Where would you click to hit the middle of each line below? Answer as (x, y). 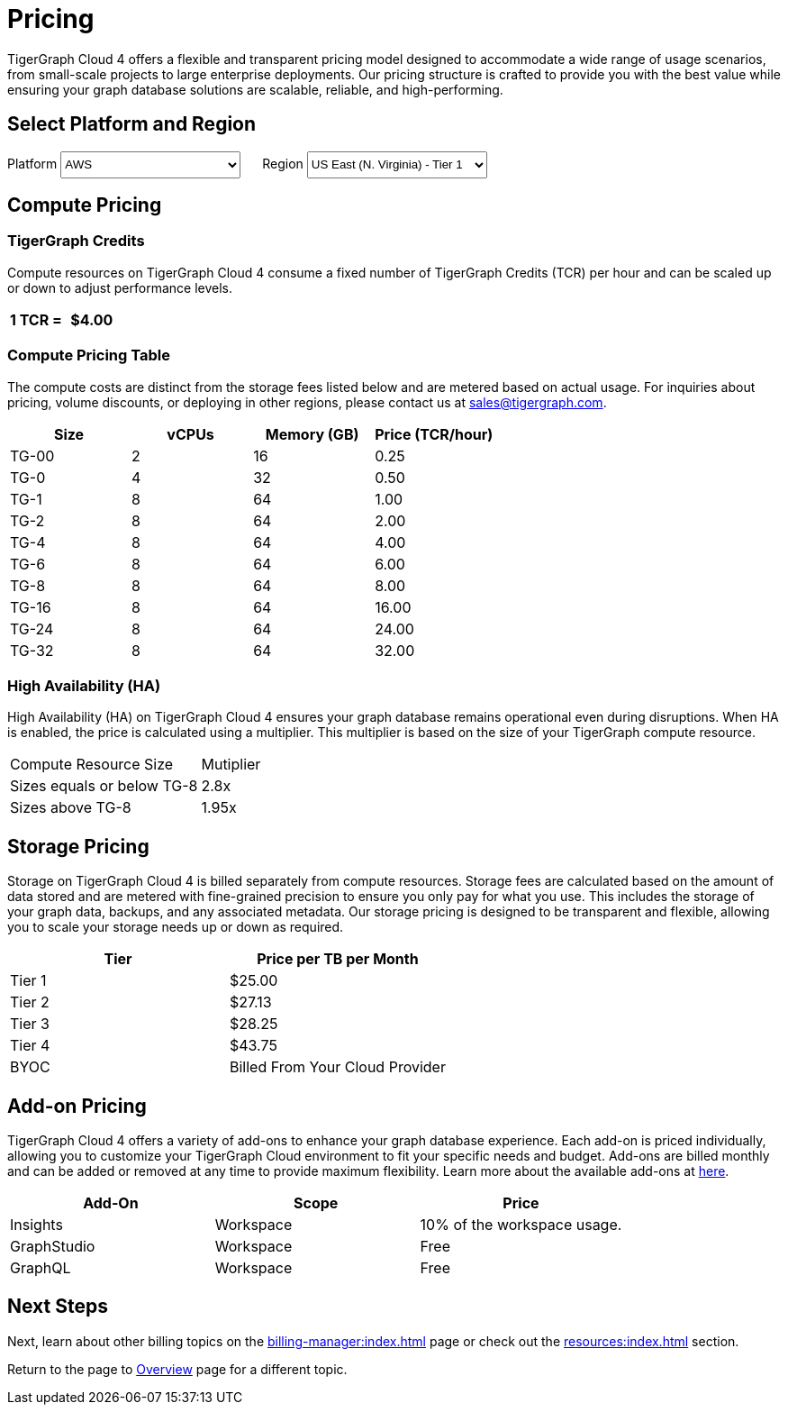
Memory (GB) (312, 434)
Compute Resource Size (92, 765)
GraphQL (41, 1268)
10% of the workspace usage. (521, 1225)
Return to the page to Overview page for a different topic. (177, 1369)
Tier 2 (30, 1002)
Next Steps (58, 1307)
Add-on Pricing (77, 1106)
